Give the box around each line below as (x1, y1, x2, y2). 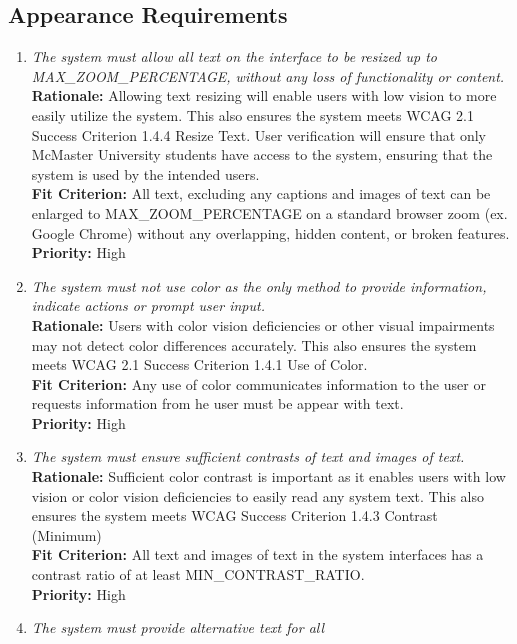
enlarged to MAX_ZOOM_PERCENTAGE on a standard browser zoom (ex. (31, 202, 508, 223)
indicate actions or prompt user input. (31, 295, 265, 316)
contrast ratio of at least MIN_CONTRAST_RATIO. (31, 564, 365, 585)
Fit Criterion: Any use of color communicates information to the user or (31, 373, 486, 394)
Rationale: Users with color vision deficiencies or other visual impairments (31, 314, 495, 335)
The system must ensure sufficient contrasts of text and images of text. (31, 446, 465, 467)
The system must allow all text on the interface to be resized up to (31, 46, 437, 67)
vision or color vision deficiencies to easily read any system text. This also (31, 485, 484, 506)
